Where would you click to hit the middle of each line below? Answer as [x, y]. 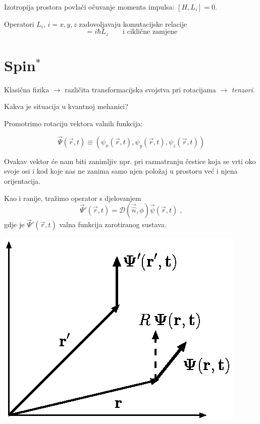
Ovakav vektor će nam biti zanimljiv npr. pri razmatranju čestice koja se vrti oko [130, 161]
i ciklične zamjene [150, 32]
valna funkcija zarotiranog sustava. [113, 224]
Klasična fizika [27, 89]
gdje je [14, 224]
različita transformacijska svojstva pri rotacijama [140, 89]
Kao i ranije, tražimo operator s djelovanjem [73, 198]
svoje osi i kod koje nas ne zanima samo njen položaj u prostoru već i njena [121, 171]
